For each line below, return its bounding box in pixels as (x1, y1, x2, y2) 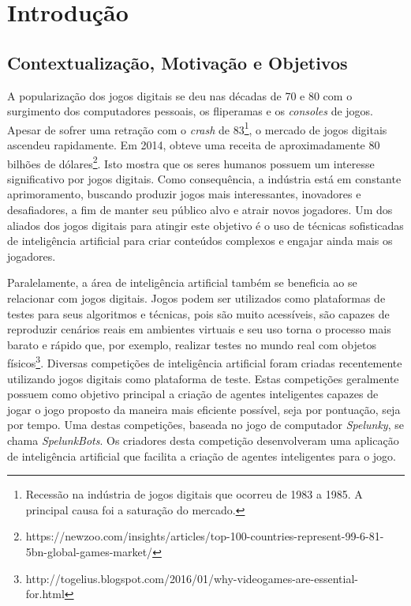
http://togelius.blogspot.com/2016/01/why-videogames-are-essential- (25, 570, 358, 586)
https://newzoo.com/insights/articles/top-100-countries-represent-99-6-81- (25, 528, 384, 544)
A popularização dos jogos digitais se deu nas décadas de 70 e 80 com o (7, 87, 353, 104)
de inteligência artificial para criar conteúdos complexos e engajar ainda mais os (7, 232, 393, 249)
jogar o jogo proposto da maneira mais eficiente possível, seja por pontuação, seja (7, 401, 401, 417)
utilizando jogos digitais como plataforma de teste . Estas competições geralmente (7, 370, 399, 386)
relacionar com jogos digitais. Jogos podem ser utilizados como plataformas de (7, 290, 386, 307)
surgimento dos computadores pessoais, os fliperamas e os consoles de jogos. (7, 103, 374, 119)
